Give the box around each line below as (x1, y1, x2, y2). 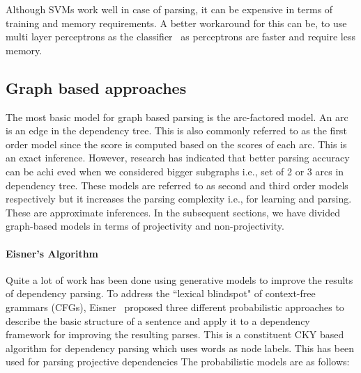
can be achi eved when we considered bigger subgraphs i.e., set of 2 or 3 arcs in (6, 164, 344, 178)
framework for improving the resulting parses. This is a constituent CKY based (6, 327, 344, 342)
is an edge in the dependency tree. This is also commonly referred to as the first (6, 123, 347, 138)
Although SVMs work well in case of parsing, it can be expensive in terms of (6, 2, 333, 16)
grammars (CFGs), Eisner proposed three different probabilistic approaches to (6, 299, 344, 314)
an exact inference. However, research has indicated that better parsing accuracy (6, 150, 350, 165)
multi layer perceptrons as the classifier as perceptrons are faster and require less (6, 29, 355, 44)
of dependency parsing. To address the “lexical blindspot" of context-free (6, 286, 316, 301)
